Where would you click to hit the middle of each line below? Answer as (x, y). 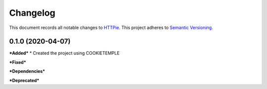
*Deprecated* (24, 80)
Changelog (32, 13)
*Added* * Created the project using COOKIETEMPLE (64, 53)
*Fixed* (18, 62)
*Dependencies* (27, 71)
